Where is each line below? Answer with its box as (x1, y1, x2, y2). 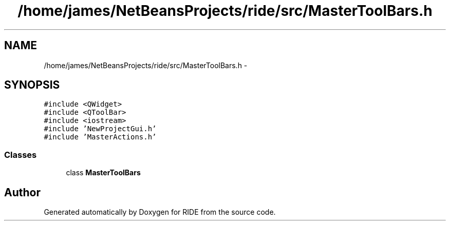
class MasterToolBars (66, 168, 141, 177)
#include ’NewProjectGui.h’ (44, 125, 157, 133)
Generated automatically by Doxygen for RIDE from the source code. (44, 208, 276, 217)
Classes (4, 149, 37, 160)
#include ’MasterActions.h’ (44, 133, 157, 141)
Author (4, 186, 41, 199)
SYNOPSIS (4, 78, 60, 92)
